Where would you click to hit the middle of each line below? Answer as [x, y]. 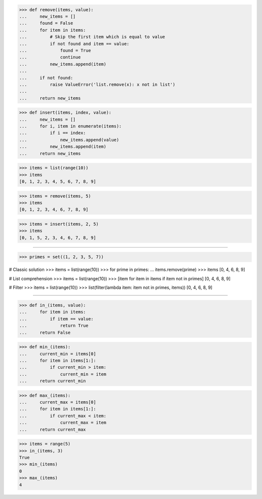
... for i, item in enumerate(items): [70, 126]
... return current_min [52, 381]
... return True [54, 326]
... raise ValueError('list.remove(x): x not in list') [97, 84]
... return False [45, 332]
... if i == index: [52, 133]
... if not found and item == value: [74, 44]
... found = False [46, 23]
